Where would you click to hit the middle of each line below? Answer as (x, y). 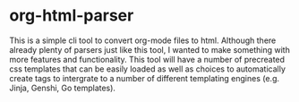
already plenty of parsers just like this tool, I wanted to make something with (150, 49)
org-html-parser (72, 16)
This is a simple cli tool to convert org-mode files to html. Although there (143, 40)
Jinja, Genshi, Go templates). (63, 88)
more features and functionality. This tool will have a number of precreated (147, 59)
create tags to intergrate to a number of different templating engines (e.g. (145, 78)
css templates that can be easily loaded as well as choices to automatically (148, 69)
